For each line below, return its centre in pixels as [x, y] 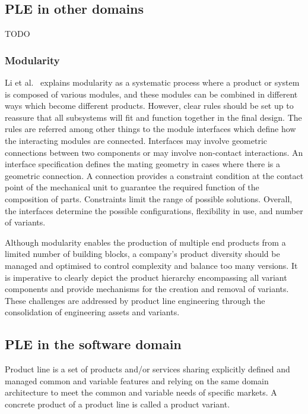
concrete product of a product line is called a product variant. [118, 404]
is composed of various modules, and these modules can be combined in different [151, 94]
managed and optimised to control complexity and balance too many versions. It [151, 265]
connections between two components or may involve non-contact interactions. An [154, 152]
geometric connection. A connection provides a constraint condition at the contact [154, 175]
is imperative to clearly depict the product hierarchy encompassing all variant [146, 277]
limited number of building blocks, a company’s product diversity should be [142, 254]
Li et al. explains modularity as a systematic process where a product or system [152, 82]
